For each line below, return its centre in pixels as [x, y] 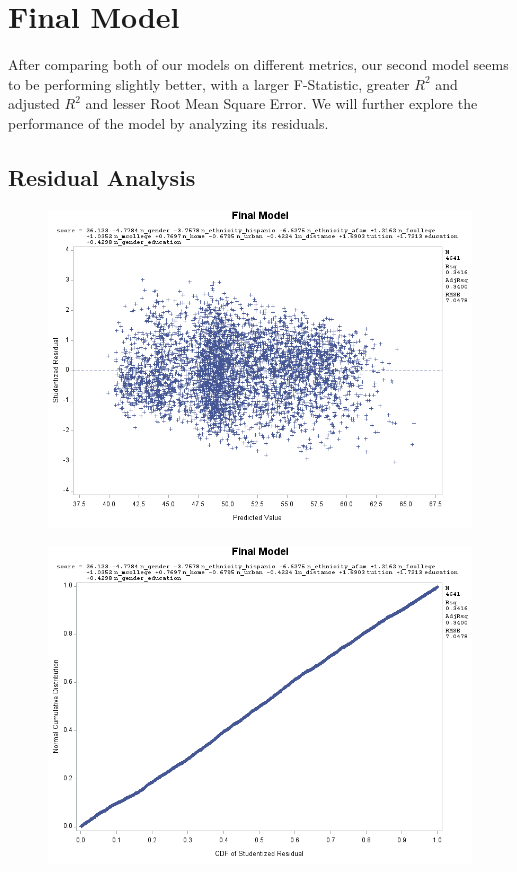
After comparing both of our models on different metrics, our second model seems [258, 64]
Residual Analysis [102, 176]
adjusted [34, 103]
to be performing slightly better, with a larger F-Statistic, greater [209, 83]
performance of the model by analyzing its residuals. [168, 122]
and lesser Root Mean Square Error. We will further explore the [281, 103]
